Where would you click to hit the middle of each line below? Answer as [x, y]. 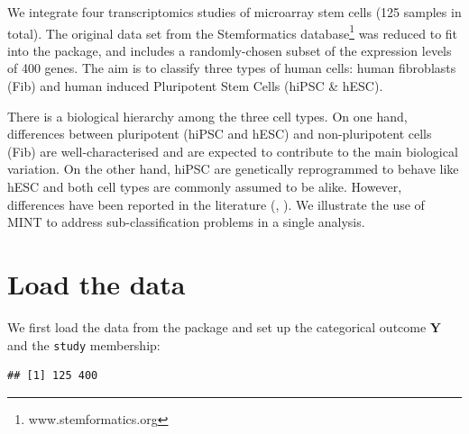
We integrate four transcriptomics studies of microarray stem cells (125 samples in [234, 12]
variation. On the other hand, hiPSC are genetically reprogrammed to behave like [233, 169]
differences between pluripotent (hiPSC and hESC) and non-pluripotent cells [220, 134]
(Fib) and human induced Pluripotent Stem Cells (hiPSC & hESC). [195, 86]
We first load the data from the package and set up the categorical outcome [217, 326]
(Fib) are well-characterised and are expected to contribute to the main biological [233, 151]
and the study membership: [84, 344]
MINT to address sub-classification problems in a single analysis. [186, 222]
